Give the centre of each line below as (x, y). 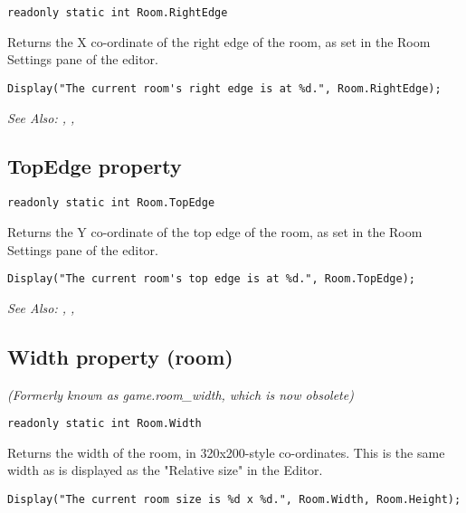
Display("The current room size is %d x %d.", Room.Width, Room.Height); (234, 500)
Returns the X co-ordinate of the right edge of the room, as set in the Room (219, 41)
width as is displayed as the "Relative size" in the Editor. (165, 470)
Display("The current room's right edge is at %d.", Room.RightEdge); (224, 88)
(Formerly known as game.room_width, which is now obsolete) (181, 394)
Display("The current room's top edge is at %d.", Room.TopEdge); (212, 279)
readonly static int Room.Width (105, 424)
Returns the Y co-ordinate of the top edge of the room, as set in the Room (215, 231)
